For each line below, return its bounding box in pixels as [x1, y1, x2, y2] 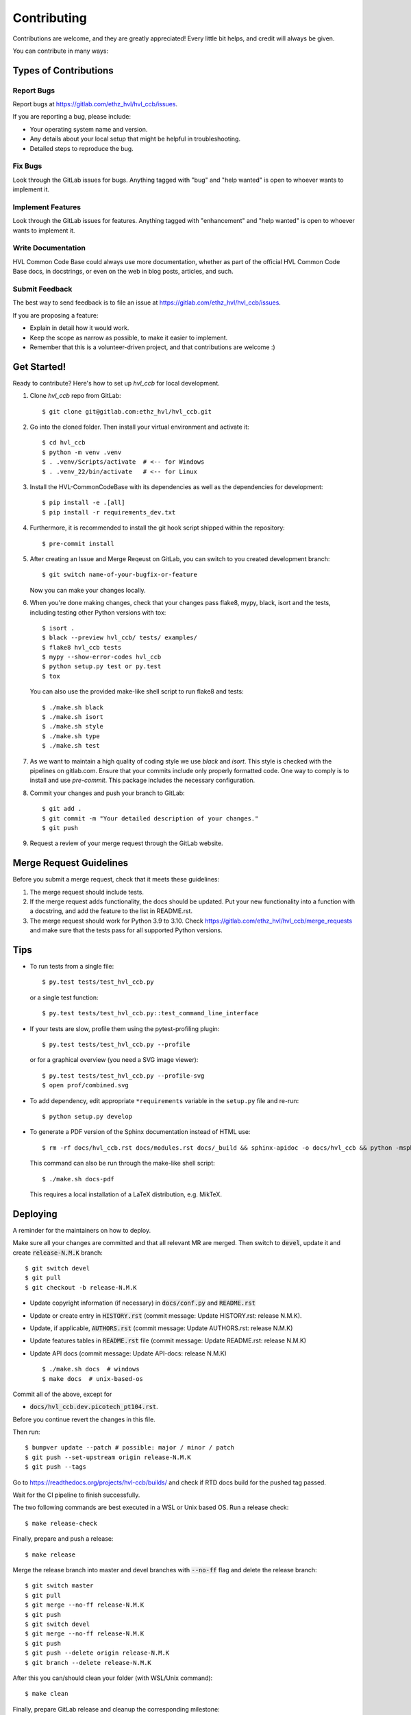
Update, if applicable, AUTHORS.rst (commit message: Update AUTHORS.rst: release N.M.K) [29, 1324, 293, 1332]
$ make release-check [25, 1519, 97, 1527]
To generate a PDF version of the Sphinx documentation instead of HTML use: [29, 1128, 251, 1136]
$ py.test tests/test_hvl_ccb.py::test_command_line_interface [42, 1009, 259, 1017]
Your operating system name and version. [29, 125, 148, 133]
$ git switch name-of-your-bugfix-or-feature [42, 571, 198, 579]
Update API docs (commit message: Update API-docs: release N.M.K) [29, 1349, 227, 1358]
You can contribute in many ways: [12, 47, 109, 55]
